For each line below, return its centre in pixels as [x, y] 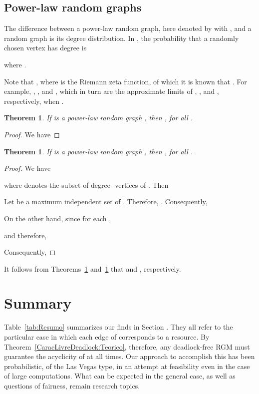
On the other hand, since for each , [58, 218]
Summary [38, 303]
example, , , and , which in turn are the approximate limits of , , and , [112, 91]
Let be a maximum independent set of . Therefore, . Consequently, [106, 201]
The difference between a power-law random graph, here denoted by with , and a [128, 28]
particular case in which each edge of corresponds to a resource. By [107, 337]
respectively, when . [34, 101]
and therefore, [25, 235]
